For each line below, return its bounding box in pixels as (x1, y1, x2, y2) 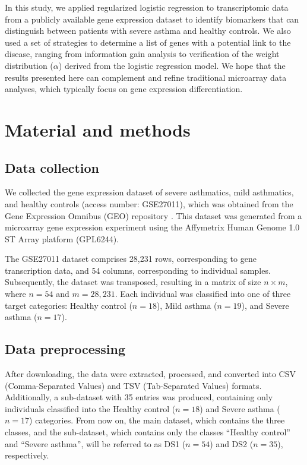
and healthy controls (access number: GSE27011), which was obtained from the (5, 197, 293, 210)
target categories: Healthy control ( (5, 299, 132, 311)
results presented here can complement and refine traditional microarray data (5, 71, 287, 83)
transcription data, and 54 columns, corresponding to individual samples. (5, 264, 271, 276)
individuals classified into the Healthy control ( (5, 402, 176, 415)
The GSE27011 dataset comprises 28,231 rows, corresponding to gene (5, 252, 257, 265)
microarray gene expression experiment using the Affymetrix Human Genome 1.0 (5, 221, 300, 233)
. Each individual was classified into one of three (115, 287, 291, 300)
